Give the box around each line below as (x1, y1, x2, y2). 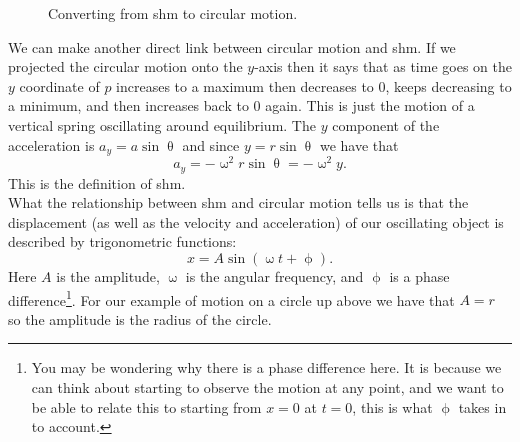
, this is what (352, 396, 433, 417)
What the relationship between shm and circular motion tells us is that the (8, 192, 469, 213)
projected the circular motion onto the (8, 56, 243, 77)
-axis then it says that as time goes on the (254, 56, 512, 77)
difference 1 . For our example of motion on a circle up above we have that (8, 286, 455, 310)
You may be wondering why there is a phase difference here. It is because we (31, 357, 502, 378)
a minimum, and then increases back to (8, 95, 249, 116)
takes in (458, 396, 507, 417)
